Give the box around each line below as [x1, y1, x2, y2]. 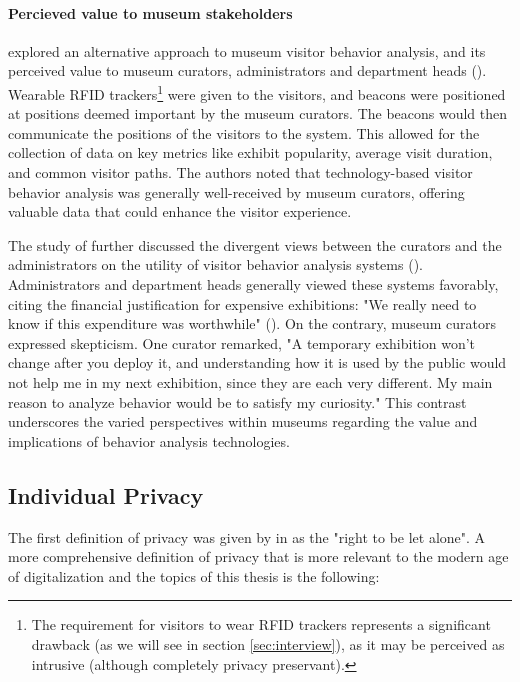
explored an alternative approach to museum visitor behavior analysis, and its [8, 40, 486, 61]
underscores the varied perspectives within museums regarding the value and [8, 411, 478, 432]
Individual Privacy [8, 479, 204, 510]
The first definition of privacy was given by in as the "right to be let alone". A [8, 526, 486, 547]
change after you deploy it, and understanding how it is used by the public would [8, 352, 507, 373]
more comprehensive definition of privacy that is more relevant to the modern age [8, 546, 509, 567]
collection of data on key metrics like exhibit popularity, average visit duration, [8, 142, 493, 163]
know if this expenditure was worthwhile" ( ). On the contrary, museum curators [8, 313, 497, 334]
